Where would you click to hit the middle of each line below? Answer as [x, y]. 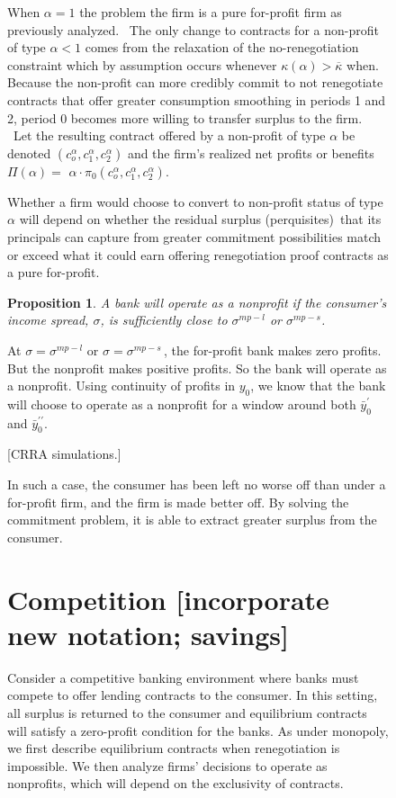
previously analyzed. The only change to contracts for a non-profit [193, 29]
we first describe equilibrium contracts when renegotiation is [174, 748]
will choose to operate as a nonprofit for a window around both [182, 403]
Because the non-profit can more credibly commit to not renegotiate [195, 82]
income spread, [48, 320]
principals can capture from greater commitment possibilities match [194, 236]
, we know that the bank [318, 386]
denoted [29, 152]
